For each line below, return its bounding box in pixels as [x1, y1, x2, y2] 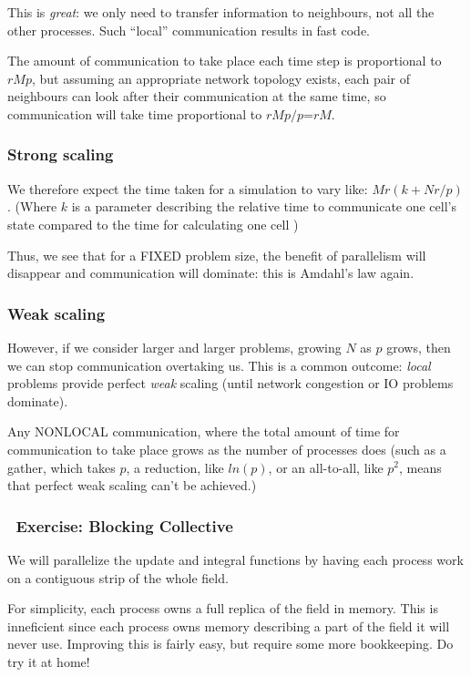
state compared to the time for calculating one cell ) [7, 214, 299, 233]
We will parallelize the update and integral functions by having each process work [7, 549, 464, 569]
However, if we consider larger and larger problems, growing [7, 337, 342, 356]
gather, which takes [7, 457, 116, 477]
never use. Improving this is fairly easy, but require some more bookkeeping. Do [7, 634, 454, 653]
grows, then [386, 337, 451, 356]
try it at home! [7, 651, 90, 671]
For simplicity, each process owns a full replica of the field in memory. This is [7, 599, 438, 618]
